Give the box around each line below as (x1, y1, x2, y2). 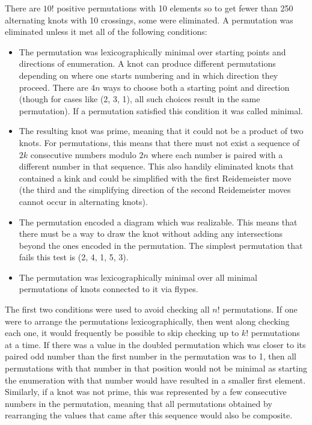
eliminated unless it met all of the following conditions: (5, 25, 207, 38)
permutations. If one (222, 303, 298, 316)
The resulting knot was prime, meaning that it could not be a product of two (19, 124, 304, 137)
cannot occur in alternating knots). (19, 195, 148, 207)
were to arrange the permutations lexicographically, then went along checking (5, 314, 290, 327)
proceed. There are (19, 81, 88, 93)
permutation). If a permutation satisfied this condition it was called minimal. (19, 104, 303, 117)
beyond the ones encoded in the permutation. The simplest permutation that (19, 239, 303, 251)
